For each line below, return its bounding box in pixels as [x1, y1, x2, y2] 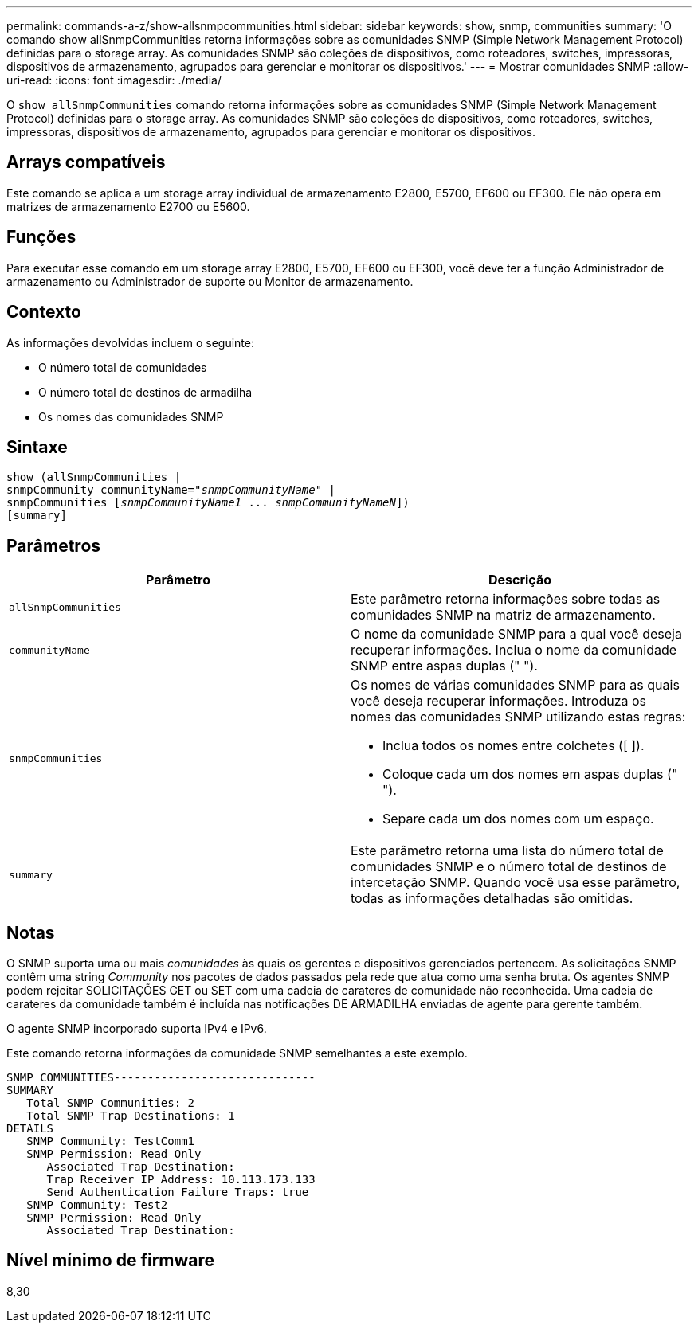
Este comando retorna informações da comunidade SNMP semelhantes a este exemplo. [6, 1046, 468, 1061]
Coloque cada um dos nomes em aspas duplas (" [382, 766, 678, 783]
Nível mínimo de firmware [6, 1250, 215, 1271]
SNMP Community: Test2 [26, 1198, 168, 1212]
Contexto [6, 302, 81, 322]
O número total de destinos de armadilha [38, 385, 253, 399]
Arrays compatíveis [6, 152, 166, 173]
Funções [6, 227, 76, 248]
